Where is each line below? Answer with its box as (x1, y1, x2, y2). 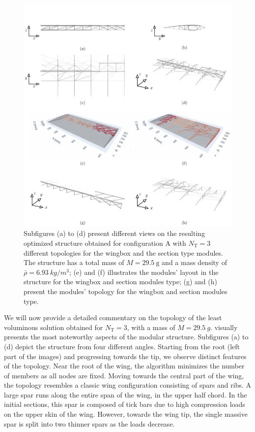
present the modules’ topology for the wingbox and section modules (24, 286, 227, 296)
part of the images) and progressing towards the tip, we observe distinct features (4, 351, 247, 361)
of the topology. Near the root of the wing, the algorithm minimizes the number (4, 361, 245, 371)
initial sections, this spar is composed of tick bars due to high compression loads (4, 399, 245, 409)
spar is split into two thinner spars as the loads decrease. (4, 418, 175, 429)
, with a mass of (127, 322, 175, 332)
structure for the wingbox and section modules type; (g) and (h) (24, 276, 217, 287)
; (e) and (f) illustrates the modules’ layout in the (69, 266, 219, 277)
